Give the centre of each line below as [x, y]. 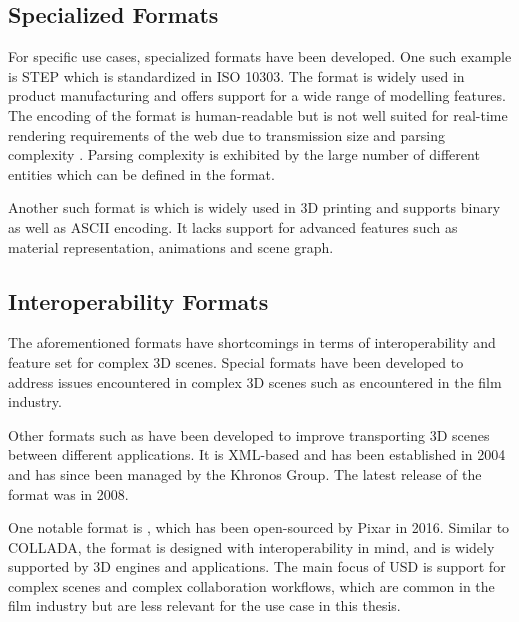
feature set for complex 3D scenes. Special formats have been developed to [236, 361]
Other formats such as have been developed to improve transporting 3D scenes [249, 434]
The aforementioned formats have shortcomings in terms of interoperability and [252, 342]
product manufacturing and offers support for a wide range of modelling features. [257, 95]
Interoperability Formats [138, 300]
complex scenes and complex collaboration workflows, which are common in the [251, 585]
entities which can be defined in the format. [141, 173]
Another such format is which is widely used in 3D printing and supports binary [254, 207]
